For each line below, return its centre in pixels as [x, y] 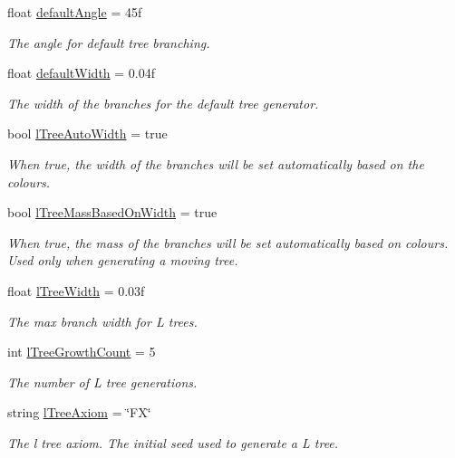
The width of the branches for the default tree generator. [163, 103]
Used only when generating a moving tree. [123, 260]
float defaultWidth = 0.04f [82, 73]
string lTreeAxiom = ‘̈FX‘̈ [79, 412]
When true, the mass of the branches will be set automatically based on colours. [228, 242]
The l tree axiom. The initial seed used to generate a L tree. [173, 442]
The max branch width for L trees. [102, 321]
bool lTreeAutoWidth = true [87, 134]
